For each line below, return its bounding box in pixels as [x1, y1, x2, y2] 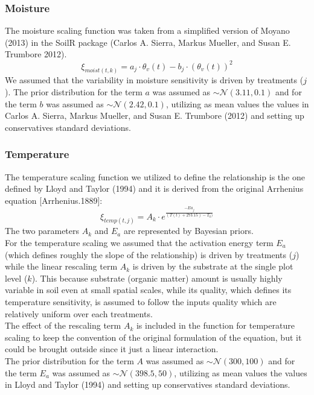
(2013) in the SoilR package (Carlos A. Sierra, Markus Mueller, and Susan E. [5, 36, 291, 48]
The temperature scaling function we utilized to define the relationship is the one [5, 170, 305, 183]
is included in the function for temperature [136, 319, 295, 332]
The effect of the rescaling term [5, 319, 121, 332]
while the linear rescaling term [5, 260, 118, 273]
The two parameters [5, 224, 80, 237]
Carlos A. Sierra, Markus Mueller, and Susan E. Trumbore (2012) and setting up [5, 109, 304, 122]
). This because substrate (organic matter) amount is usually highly [31, 271, 283, 284]
